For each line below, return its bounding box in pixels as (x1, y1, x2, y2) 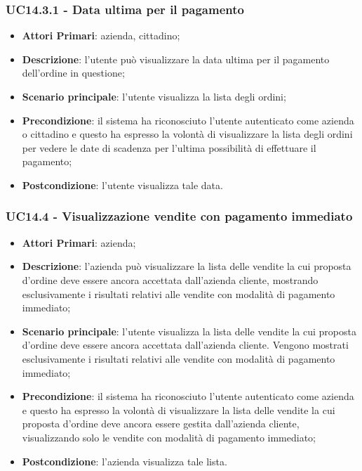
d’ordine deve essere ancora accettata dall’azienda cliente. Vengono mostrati (22, 337, 349, 352)
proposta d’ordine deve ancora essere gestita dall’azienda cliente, (22, 416, 300, 431)
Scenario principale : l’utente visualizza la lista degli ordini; (22, 89, 286, 103)
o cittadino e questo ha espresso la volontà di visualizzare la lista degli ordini (22, 127, 353, 141)
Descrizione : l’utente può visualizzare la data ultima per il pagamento (22, 51, 330, 66)
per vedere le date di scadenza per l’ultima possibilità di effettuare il (22, 140, 316, 155)
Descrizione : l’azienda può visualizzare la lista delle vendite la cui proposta (22, 259, 351, 273)
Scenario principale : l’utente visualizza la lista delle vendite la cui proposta (22, 323, 356, 338)
